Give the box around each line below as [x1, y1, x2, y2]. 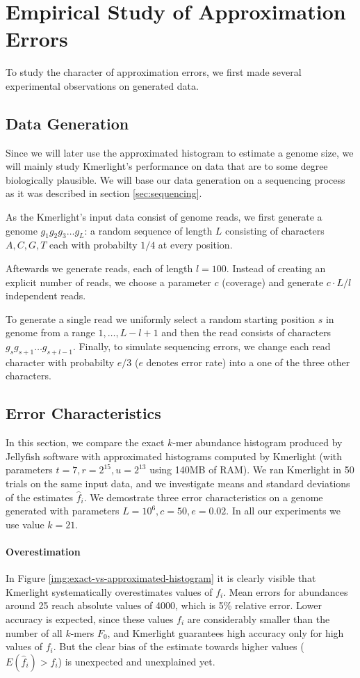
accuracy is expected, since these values [6, 611, 174, 626]
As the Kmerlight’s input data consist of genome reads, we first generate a [6, 210, 322, 224]
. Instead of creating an [226, 261, 326, 276]
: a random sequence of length [84, 223, 213, 237]
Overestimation [6, 544, 81, 558]
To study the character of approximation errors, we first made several [6, 65, 302, 79]
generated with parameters [6, 503, 120, 518]
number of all [6, 625, 63, 640]
